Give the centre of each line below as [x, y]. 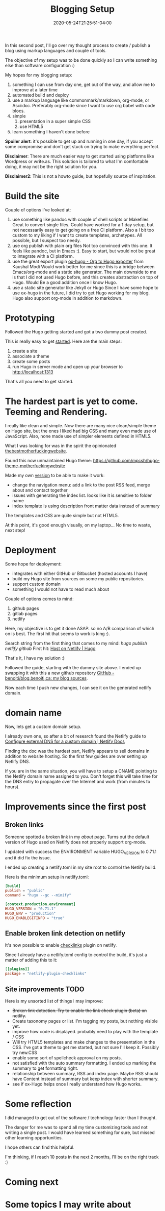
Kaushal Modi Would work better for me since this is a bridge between [83, 266]
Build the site [32, 196]
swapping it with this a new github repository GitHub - [60, 673]
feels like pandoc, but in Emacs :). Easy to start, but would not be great [84, 251]
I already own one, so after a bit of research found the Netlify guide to [76, 736]
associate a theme [31, 356]
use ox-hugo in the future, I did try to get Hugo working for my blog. [81, 293]
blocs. [18, 111]
